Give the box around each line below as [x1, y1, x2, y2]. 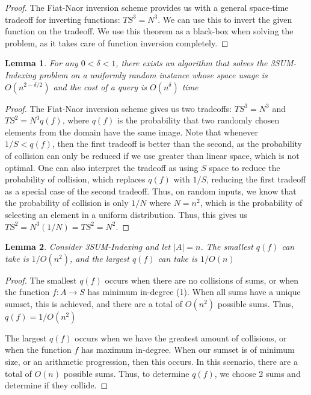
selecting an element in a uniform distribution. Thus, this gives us [5, 208, 248, 220]
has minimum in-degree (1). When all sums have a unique [87, 285, 301, 298]
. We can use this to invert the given [158, 13, 292, 25]
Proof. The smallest [5, 273, 77, 286]
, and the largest [69, 252, 129, 264]
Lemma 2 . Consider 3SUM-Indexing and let [5, 240, 171, 253]
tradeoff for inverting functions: [5, 13, 120, 25]
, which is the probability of [200, 196, 303, 209]
